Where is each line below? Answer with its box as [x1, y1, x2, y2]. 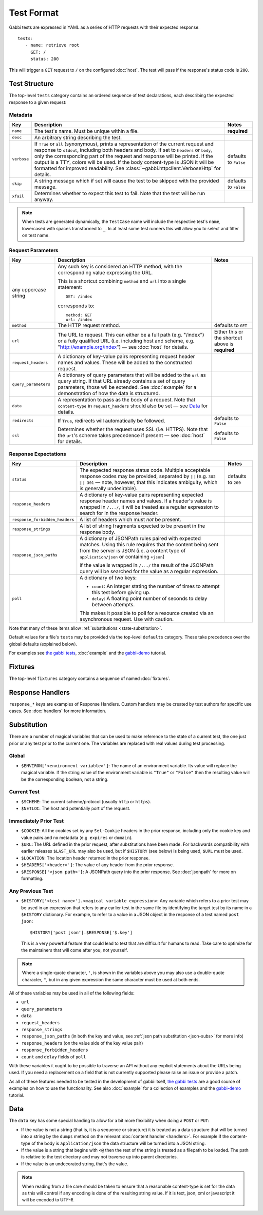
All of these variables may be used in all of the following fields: [9, 990, 135, 996]
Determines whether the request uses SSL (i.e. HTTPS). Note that [57, 426, 208, 433]
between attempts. [92, 601, 135, 608]
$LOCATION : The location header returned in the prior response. [21, 855, 150, 861]
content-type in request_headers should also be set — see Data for [57, 402, 208, 409]
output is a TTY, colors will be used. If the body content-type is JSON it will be [34, 159, 214, 165]
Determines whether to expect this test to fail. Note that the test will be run [34, 190, 206, 197]
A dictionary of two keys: [79, 575, 137, 581]
